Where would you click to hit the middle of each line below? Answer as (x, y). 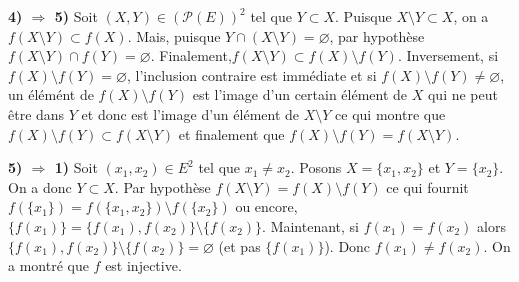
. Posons (316, 167)
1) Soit (76, 167)
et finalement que (231, 133)
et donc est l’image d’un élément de (190, 113)
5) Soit (76, 16)
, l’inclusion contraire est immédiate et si (251, 74)
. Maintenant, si (310, 225)
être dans (36, 113)
